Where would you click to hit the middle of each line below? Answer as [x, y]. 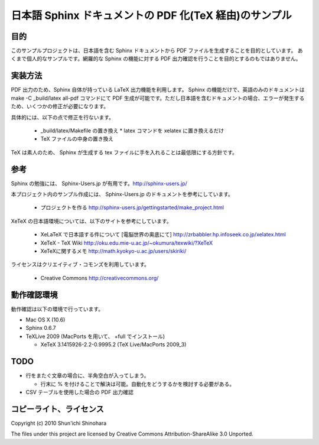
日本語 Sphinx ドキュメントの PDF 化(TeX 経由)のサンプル [151, 15]
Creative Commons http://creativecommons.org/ [100, 278]
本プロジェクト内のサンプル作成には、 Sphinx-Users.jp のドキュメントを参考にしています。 [122, 194]
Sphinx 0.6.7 [41, 328]
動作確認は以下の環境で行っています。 [57, 309]
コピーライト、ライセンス [58, 409]
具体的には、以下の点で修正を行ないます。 [63, 117]
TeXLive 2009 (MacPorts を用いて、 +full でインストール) [95, 336]
